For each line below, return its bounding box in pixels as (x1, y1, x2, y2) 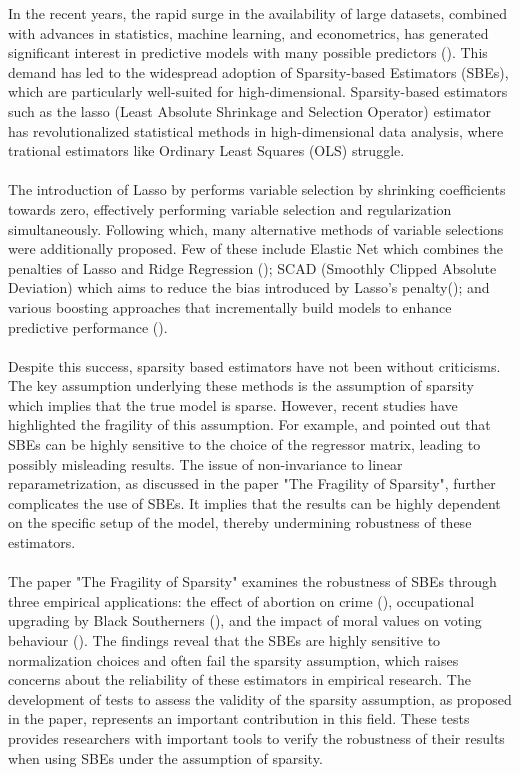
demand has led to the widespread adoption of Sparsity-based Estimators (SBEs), (8, 61, 509, 82)
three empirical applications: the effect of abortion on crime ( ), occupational (8, 590, 475, 611)
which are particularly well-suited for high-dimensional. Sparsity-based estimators (8, 81, 508, 102)
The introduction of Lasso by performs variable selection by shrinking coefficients (8, 179, 506, 200)
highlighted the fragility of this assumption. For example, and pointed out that (8, 414, 491, 435)
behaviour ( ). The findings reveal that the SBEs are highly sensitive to (8, 630, 441, 650)
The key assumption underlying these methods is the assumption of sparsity (8, 375, 474, 396)
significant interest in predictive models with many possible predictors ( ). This (8, 42, 488, 63)
